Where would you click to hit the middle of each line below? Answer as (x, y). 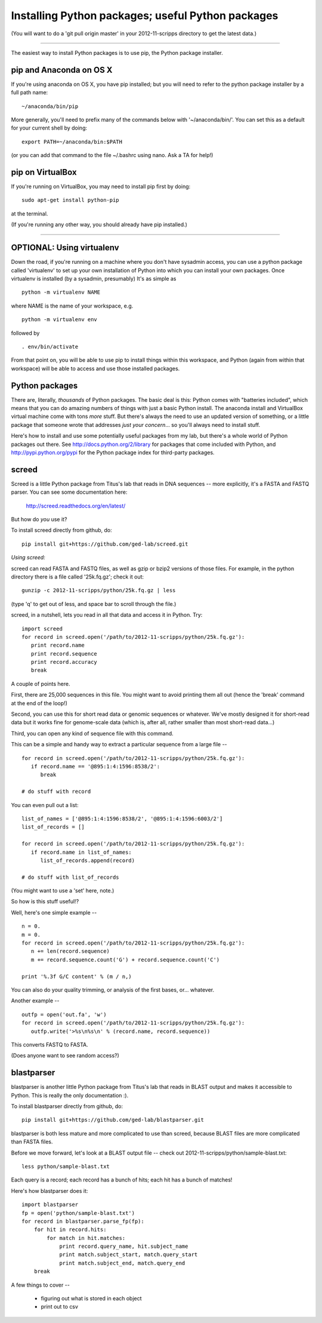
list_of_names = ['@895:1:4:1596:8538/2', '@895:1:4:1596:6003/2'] (122, 819)
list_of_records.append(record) (88, 860)
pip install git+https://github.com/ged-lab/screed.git (105, 544)
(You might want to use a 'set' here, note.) (63, 891)
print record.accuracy (64, 662)
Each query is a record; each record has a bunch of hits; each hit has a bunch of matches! (122, 1180)
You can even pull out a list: (45, 805)
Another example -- (35, 1001)
